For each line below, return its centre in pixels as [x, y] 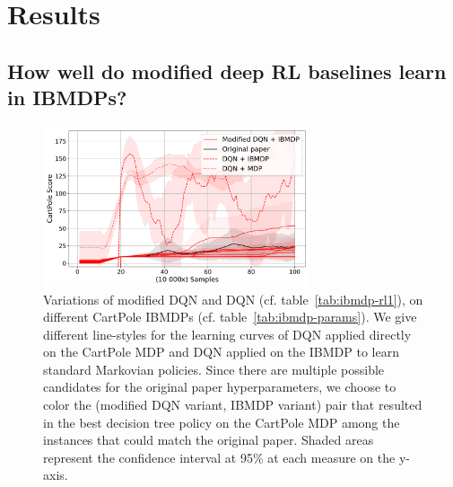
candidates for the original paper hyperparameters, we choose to [220, 387]
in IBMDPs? [67, 97]
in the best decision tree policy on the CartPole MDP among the [222, 422]
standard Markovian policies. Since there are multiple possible [214, 369]
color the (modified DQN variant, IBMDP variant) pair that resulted [233, 405]
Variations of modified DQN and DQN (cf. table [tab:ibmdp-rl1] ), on [233, 299]
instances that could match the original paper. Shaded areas [209, 440]
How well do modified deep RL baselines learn [227, 71]
